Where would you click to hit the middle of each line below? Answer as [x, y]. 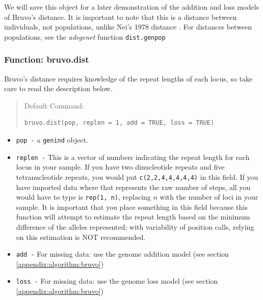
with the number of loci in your [209, 197]
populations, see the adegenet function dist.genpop [85, 36]
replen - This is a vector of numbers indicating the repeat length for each [133, 157]
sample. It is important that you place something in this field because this [132, 207]
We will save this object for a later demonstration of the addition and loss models [131, 7]
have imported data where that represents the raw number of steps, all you [133, 187]
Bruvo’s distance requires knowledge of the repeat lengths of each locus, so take [128, 78]
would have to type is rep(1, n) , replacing [83, 197]
